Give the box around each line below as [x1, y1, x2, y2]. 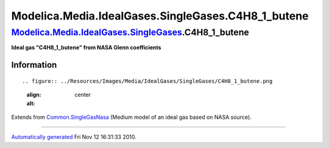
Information [11, 60, 57, 70]
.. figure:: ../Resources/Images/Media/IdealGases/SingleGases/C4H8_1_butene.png [22, 77, 273, 85]
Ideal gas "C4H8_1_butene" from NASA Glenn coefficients [11, 44, 161, 51]
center [74, 91, 91, 99]
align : [26, 91, 41, 99]
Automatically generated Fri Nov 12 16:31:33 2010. [11, 133, 136, 141]
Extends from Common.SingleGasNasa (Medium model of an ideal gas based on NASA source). [11, 113, 252, 121]
